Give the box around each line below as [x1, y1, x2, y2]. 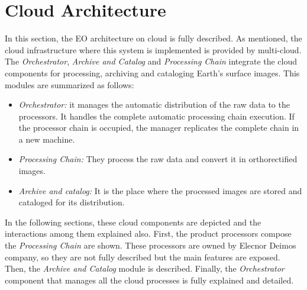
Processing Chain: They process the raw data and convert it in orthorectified [18, 153, 298, 165]
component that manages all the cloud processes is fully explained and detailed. [5, 273, 294, 286]
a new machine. [18, 133, 75, 145]
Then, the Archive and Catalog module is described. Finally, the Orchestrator [5, 262, 285, 275]
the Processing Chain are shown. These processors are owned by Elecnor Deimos [5, 239, 296, 252]
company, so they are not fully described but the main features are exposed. [5, 250, 280, 263]
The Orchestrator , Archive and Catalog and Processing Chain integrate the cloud [5, 55, 298, 67]
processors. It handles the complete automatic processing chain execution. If [18, 109, 295, 122]
